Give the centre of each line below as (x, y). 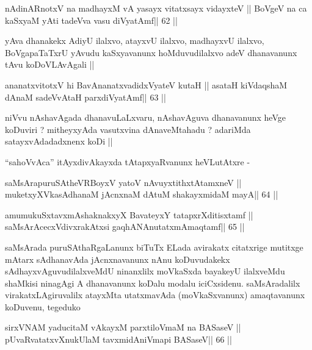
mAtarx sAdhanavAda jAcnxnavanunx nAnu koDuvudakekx (118, 259)
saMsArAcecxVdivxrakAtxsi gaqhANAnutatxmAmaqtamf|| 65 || (125, 227)
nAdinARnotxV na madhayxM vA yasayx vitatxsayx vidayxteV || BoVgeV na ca (156, 8)
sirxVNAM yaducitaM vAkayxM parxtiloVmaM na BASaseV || (123, 327)
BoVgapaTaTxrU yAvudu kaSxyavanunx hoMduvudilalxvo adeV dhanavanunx (151, 52)
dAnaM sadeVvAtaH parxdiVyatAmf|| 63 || (85, 97)
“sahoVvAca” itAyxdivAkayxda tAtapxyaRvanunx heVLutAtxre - (128, 161)
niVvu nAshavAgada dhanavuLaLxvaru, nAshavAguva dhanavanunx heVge (145, 117)
